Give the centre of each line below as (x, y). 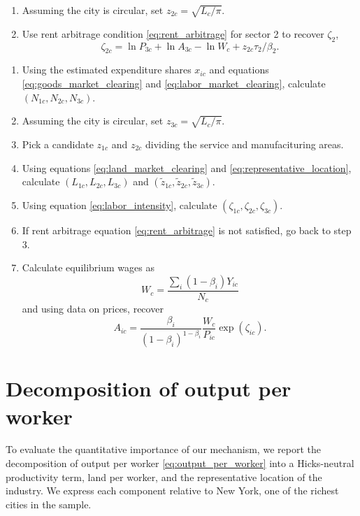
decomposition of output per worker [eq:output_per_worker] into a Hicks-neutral (180, 463)
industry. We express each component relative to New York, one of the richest (172, 490)
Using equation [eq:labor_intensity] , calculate (120, 205)
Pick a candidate (58, 144)
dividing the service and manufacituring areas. (245, 144)
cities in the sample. (49, 504)
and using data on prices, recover (93, 309)
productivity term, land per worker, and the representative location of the (164, 476)
